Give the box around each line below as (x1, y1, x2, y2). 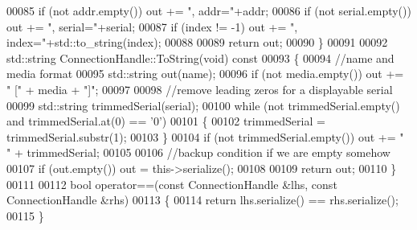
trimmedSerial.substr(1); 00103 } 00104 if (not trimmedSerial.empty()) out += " (6, 128, 404, 145)
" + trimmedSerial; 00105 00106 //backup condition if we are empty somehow (6, 144, 390, 161)
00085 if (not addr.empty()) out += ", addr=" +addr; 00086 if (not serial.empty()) (6, 2, 411, 18)
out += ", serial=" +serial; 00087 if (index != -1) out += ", (6, 18, 298, 35)
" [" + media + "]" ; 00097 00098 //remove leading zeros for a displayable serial (6, 80, 393, 97)
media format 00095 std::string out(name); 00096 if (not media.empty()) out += (6, 65, 404, 82)
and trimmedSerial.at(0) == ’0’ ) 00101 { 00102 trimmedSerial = (6, 113, 325, 129)
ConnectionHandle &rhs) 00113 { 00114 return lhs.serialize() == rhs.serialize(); (6, 191, 399, 208)
